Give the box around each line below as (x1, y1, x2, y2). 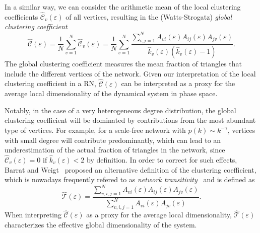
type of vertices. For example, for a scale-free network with (5, 124, 186, 135)
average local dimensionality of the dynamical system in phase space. (5, 88, 218, 99)
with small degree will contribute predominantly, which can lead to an (5, 134, 221, 145)
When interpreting (5, 209, 61, 220)
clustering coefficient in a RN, (5, 78, 96, 89)
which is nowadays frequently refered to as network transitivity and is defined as (5, 174, 255, 185)
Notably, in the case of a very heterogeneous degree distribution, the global (5, 105, 236, 115)
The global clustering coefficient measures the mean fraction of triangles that (5, 58, 242, 69)
